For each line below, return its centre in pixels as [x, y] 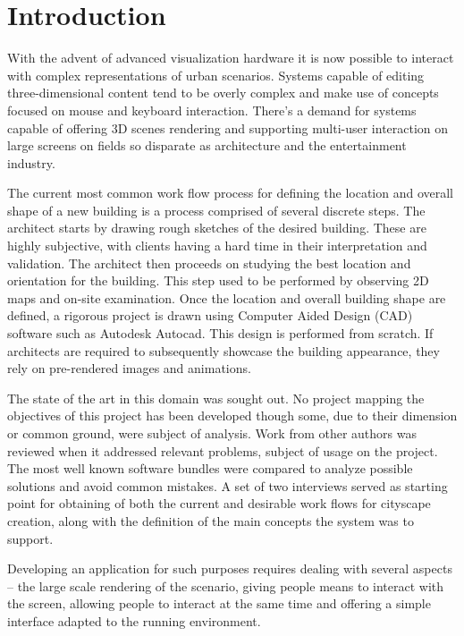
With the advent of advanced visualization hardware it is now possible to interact [231, 58]
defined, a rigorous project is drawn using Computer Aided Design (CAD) [210, 315]
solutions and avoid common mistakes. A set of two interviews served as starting [228, 485]
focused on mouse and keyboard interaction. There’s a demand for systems [212, 110]
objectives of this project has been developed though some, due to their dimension [232, 416]
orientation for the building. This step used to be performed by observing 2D [218, 280]
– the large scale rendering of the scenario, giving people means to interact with [226, 585]
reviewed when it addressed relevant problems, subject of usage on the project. [223, 450]
